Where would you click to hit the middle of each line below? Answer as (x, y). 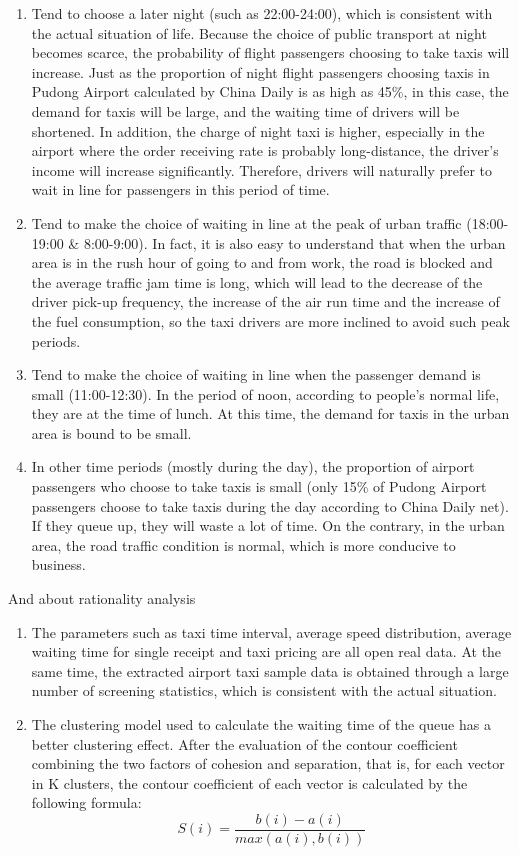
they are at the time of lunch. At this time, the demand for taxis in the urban (270, 413)
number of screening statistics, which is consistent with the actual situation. (264, 690)
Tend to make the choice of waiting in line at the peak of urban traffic (246, 222)
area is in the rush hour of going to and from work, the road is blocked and (262, 262)
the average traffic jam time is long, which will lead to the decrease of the (257, 281)
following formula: (86, 802)
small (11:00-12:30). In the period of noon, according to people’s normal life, (265, 393)
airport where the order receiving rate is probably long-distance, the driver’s (265, 150)
